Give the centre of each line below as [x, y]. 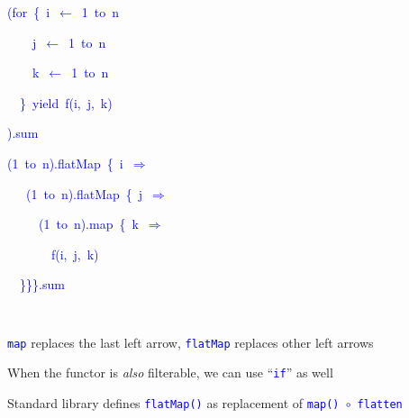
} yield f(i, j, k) [66, 102]
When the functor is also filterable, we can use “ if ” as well [170, 373]
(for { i [29, 12]
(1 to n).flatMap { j [84, 193]
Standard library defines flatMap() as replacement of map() [173, 402]
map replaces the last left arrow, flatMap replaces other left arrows [191, 342]
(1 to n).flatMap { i [65, 163]
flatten [380, 404]
